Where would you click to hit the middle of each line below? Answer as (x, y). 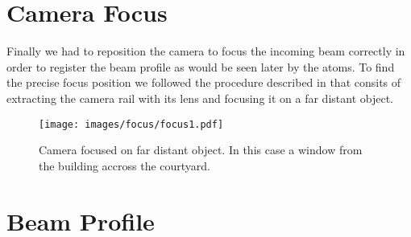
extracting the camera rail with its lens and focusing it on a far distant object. (200, 98)
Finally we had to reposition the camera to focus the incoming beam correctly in (206, 51)
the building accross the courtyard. (125, 165)
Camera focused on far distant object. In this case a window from (201, 150)
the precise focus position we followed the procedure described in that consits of (204, 82)
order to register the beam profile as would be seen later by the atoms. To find (201, 66)
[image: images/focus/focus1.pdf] (131, 124)
